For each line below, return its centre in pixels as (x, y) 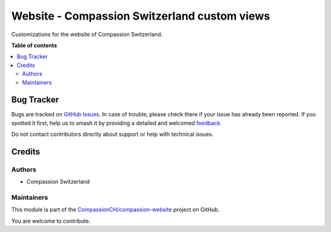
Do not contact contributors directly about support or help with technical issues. (112, 134)
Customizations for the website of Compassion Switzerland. (87, 34)
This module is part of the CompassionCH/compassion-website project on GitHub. (116, 210)
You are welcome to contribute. (51, 221)
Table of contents (34, 45)
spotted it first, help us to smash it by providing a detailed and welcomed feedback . (116, 123)
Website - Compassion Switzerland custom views (141, 16)
